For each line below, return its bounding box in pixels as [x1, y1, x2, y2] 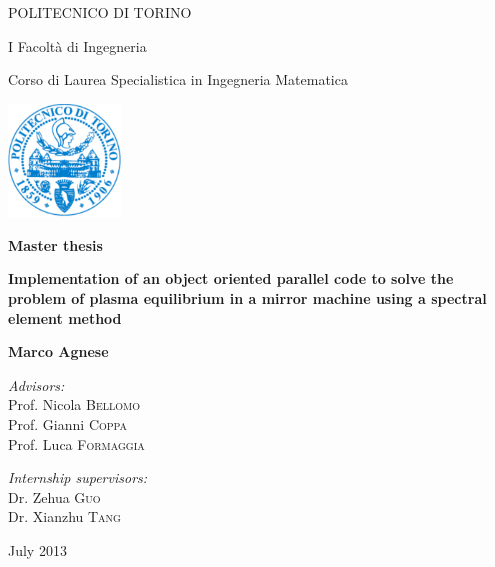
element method [8, 307, 122, 328]
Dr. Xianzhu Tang [8, 506, 121, 527]
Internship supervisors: [8, 467, 148, 488]
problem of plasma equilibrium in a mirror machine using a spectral [8, 287, 487, 308]
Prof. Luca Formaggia [8, 433, 145, 454]
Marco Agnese [8, 341, 109, 362]
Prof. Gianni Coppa [8, 413, 128, 434]
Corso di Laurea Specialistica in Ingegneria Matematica [8, 69, 348, 90]
